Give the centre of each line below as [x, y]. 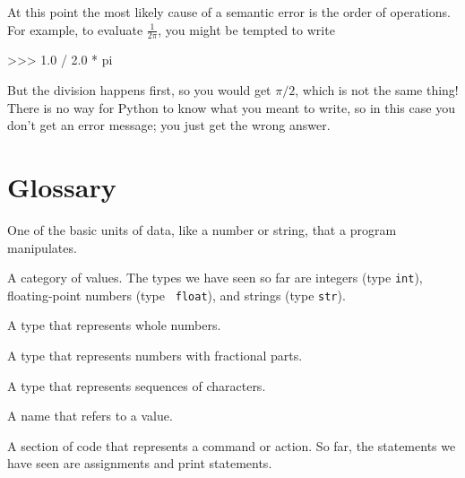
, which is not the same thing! [377, 90]
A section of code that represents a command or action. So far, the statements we [232, 445]
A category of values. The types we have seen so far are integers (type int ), [215, 278]
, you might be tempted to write [246, 29]
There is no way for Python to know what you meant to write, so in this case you [231, 107]
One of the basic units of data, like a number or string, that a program [202, 229]
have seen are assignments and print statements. [140, 463]
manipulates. [42, 247]
